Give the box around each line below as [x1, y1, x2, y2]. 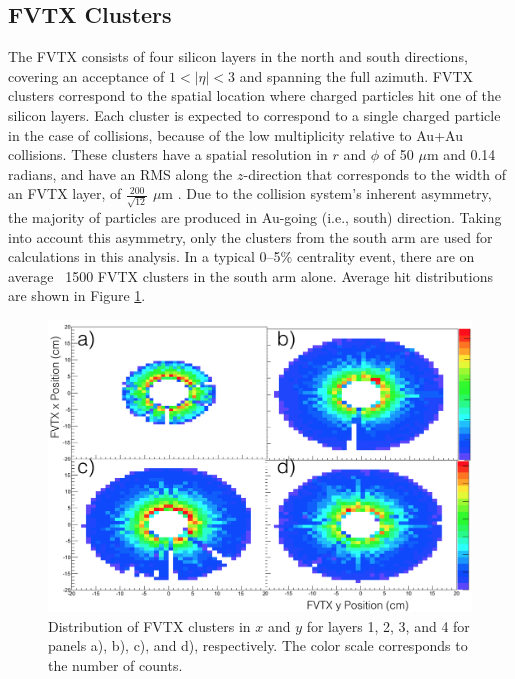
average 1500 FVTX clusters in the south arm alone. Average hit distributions [8, 265, 493, 286]
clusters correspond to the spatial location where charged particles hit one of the [8, 85, 501, 106]
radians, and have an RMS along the [8, 163, 233, 184]
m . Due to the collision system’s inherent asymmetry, [161, 183, 492, 204]
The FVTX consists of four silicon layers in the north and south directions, [8, 46, 468, 67]
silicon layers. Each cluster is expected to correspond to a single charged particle [8, 104, 501, 125]
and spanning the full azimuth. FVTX [239, 65, 473, 86]
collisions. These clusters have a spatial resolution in [8, 144, 328, 165]
